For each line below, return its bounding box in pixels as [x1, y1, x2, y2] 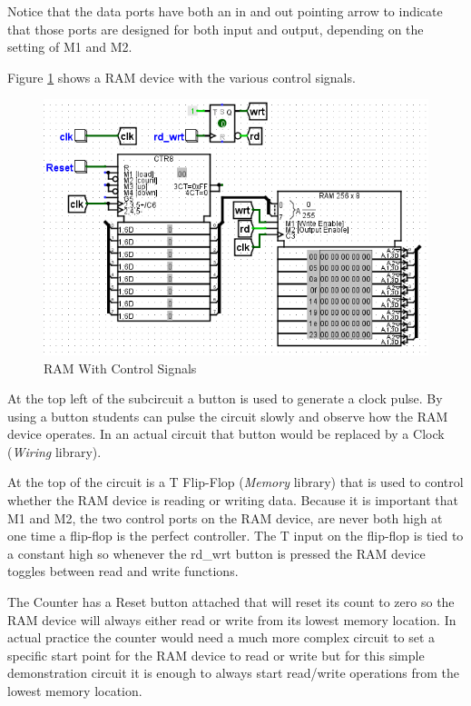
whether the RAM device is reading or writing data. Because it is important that [7, 491, 459, 510]
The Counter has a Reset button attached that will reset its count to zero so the [7, 592, 455, 612]
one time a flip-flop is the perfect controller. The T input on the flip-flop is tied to [7, 526, 464, 545]
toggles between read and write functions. [7, 562, 239, 581]
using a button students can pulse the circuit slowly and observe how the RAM [7, 406, 448, 425]
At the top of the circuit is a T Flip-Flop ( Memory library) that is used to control [7, 472, 464, 492]
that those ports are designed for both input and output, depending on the [7, 19, 424, 38]
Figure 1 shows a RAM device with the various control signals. [7, 67, 356, 86]
